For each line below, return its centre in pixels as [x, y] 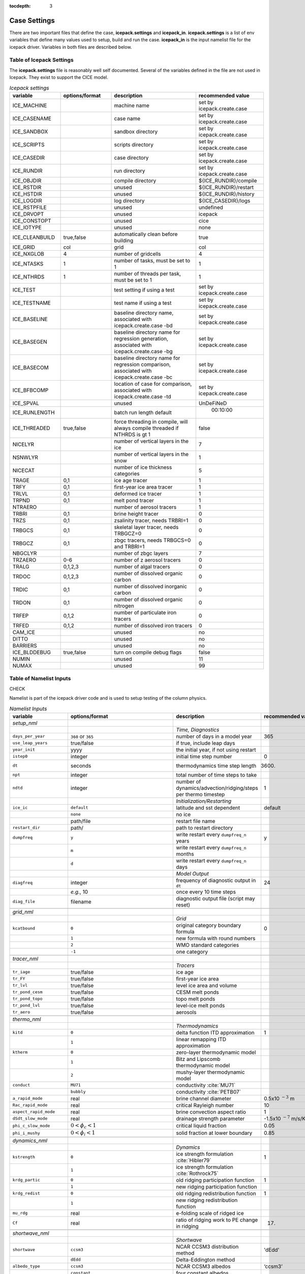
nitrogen [124, 605]
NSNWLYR [25, 457]
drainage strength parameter [210, 1119]
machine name [132, 105]
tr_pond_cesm [27, 992]
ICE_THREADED [31, 428]
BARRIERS [25, 646]
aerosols [186, 1012]
